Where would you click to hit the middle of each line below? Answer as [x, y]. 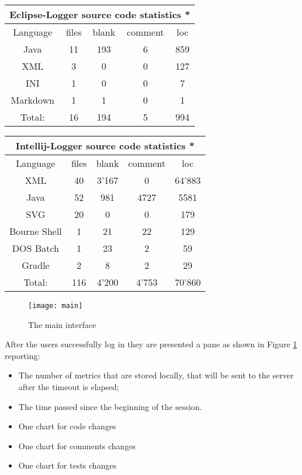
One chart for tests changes [67, 465]
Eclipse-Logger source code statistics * [100, 14]
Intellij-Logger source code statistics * [105, 146]
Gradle [36, 265]
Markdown [32, 100]
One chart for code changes [67, 426]
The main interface [62, 324]
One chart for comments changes [77, 445]
